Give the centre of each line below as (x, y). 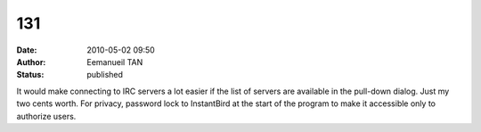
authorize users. (46, 116)
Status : (30, 75)
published (105, 75)
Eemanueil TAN (115, 62)
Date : (27, 50)
